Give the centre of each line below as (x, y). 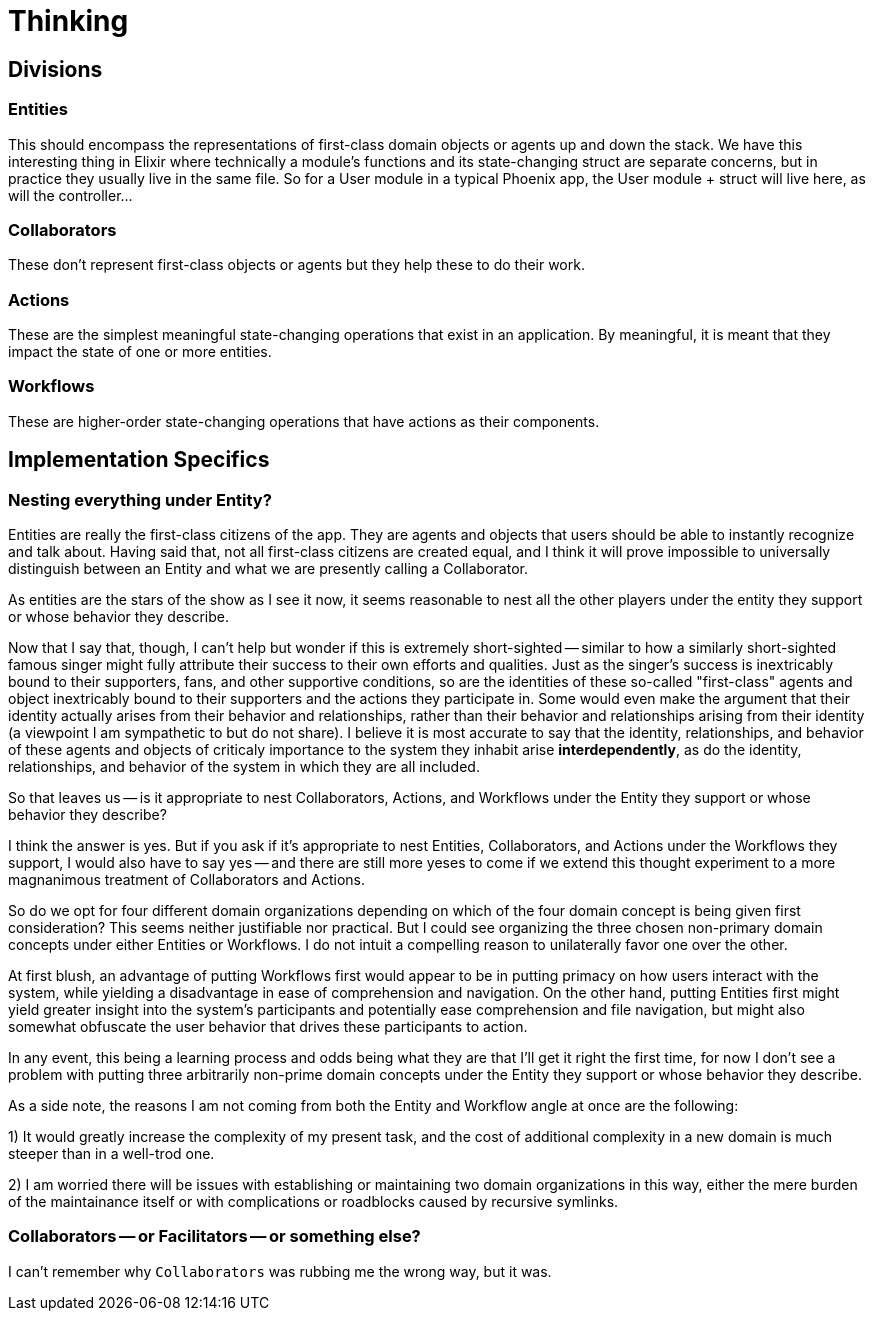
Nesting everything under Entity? (140, 499)
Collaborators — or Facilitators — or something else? (214, 1236)
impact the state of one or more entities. (140, 352)
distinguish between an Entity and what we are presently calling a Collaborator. (268, 569)
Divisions (55, 69)
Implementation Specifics (139, 460)
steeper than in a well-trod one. (111, 1154)
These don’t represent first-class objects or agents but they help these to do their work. (296, 265)
